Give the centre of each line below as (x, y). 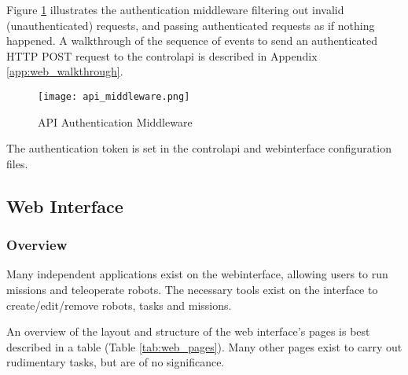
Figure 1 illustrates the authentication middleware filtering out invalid (175, 9)
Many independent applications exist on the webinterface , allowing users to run (197, 274)
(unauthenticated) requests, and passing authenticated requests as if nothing (191, 25)
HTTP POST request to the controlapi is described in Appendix (162, 55)
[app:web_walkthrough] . (65, 71)
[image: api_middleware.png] (114, 96)
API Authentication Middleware (115, 121)
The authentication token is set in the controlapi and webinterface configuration (199, 148)
